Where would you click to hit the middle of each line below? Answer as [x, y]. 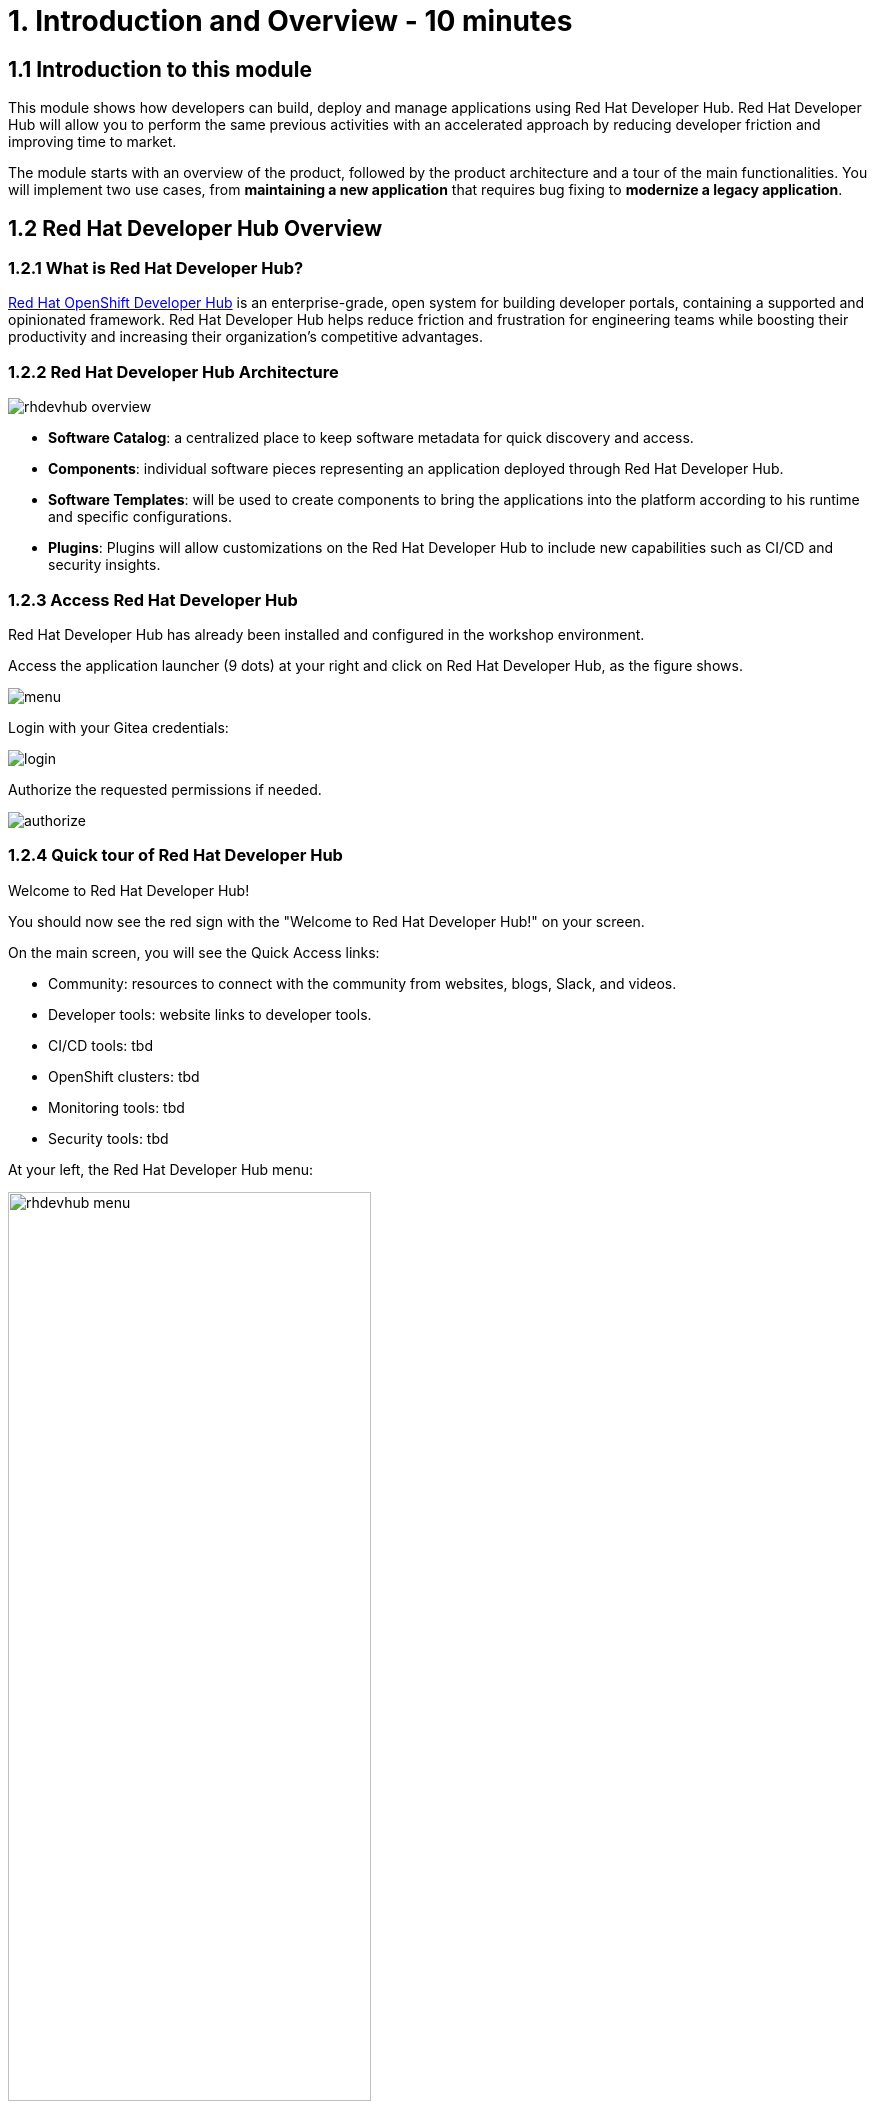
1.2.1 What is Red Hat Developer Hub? [156, 268]
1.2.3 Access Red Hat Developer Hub [153, 599]
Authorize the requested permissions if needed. [165, 789]
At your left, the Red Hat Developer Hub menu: [161, 1169]
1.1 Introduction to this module [160, 69]
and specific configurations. [140, 517]
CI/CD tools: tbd [101, 1045]
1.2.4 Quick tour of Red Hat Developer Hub [175, 855]
